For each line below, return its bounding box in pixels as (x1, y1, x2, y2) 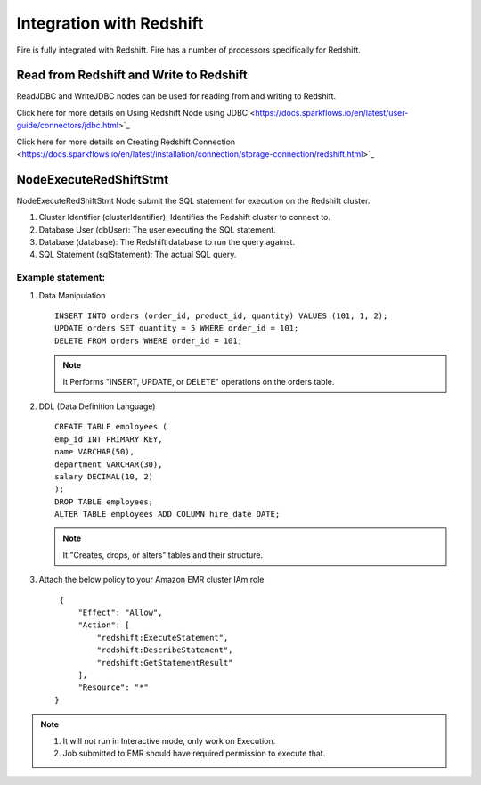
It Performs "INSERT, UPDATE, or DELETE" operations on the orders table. (62, 376, 335, 387)
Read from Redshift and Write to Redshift (16, 68, 249, 83)
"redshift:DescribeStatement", (96, 645, 233, 655)
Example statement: (16, 272, 106, 284)
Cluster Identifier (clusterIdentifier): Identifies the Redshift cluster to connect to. (38, 212, 331, 223)
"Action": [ (77, 620, 130, 630)
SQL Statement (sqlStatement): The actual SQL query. (38, 249, 237, 260)
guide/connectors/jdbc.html (16, 120, 119, 131)
